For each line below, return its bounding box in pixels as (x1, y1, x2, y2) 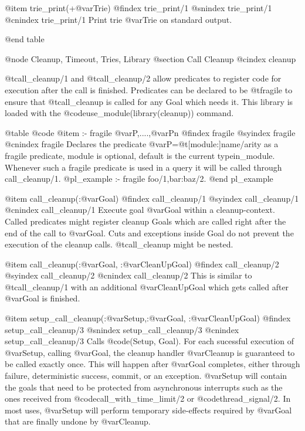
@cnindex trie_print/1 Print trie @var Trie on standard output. (5, 13, 232, 25)
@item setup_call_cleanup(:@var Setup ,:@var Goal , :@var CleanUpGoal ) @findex (5, 312, 291, 324)
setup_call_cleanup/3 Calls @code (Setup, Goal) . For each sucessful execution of (5, 335, 294, 347)
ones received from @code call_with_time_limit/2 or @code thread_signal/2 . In (5, 392, 291, 405)
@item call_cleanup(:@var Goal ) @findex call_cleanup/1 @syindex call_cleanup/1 (5, 192, 299, 204)
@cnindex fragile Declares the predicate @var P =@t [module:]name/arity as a (5, 138, 279, 150)
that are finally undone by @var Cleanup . (5, 415, 151, 427)
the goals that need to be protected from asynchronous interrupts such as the (5, 381, 283, 393)
